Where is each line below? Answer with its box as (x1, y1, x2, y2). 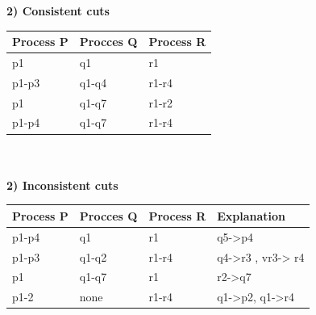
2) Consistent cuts (6, 2, 110, 19)
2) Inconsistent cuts (6, 176, 118, 193)
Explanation (217, 207, 286, 224)
